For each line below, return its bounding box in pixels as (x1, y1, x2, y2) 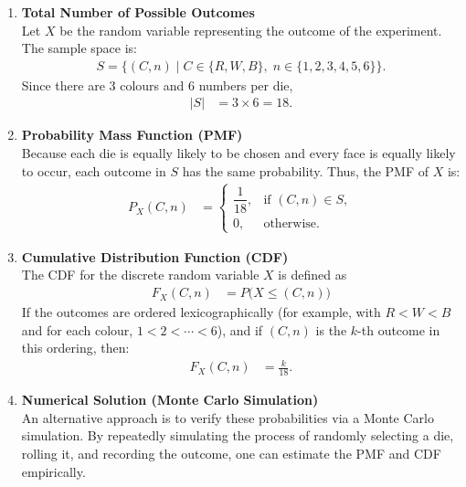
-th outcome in (357, 320, 440, 339)
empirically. (21, 461, 86, 481)
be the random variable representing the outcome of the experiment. (59, 20, 442, 39)
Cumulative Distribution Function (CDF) (21, 247, 289, 266)
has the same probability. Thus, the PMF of (182, 161, 429, 180)
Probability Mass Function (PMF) (21, 125, 243, 144)
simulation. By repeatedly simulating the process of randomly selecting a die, (21, 426, 454, 445)
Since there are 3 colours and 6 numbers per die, (21, 75, 293, 94)
